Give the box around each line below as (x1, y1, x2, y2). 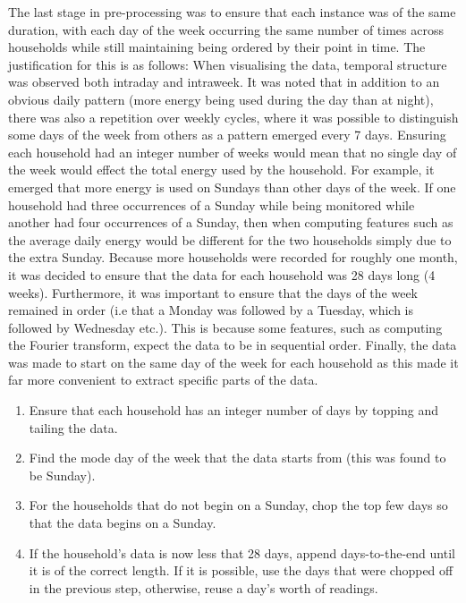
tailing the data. (29, 418, 118, 437)
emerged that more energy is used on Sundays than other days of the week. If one (8, 177, 456, 196)
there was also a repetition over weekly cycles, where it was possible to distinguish (8, 107, 459, 126)
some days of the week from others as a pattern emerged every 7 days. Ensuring (8, 125, 446, 144)
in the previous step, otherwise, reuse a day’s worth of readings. (29, 578, 378, 597)
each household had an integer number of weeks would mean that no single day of (8, 142, 457, 161)
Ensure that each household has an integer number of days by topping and (29, 401, 439, 420)
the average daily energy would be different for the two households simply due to (8, 230, 452, 249)
